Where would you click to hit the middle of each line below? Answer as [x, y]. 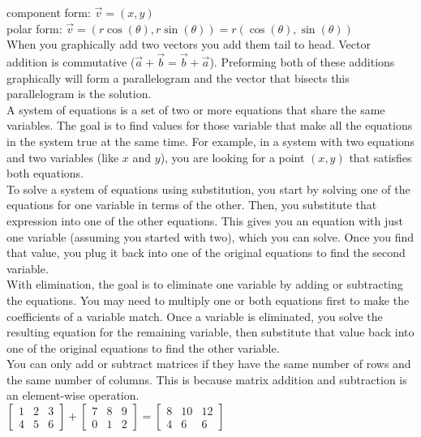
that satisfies [380, 157]
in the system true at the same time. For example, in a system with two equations [211, 141]
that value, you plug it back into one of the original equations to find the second [206, 253]
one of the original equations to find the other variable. [143, 347]
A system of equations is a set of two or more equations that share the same [196, 109]
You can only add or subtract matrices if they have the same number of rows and [209, 364]
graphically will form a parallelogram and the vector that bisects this [178, 77]
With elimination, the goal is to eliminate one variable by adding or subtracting [205, 284]
